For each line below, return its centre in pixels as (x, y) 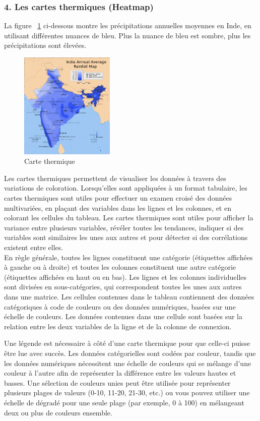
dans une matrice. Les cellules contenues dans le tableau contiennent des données (129, 296)
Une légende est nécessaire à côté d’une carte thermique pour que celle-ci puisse (127, 343)
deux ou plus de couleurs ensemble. (58, 412)
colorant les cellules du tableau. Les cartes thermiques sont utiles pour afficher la (129, 218)
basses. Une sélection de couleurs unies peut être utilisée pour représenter (117, 382)
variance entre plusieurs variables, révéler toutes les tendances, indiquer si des (124, 227)
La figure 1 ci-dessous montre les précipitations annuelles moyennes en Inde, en (128, 25)
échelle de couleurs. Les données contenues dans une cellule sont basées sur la (123, 316)
